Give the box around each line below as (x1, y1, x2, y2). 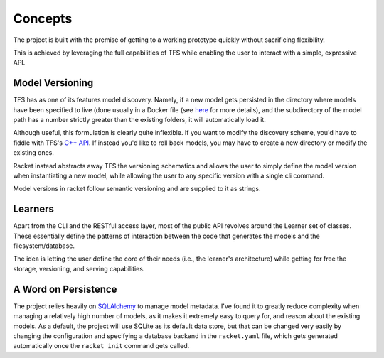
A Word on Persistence (13, 283, 117, 295)
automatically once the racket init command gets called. (13, 342, 190, 350)
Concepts (13, 11, 73, 26)
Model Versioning (13, 77, 94, 89)
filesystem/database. (13, 242, 75, 250)
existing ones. (13, 148, 55, 157)
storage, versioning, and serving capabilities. (13, 264, 145, 273)
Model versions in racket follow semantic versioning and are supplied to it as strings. (13, 185, 261, 193)
